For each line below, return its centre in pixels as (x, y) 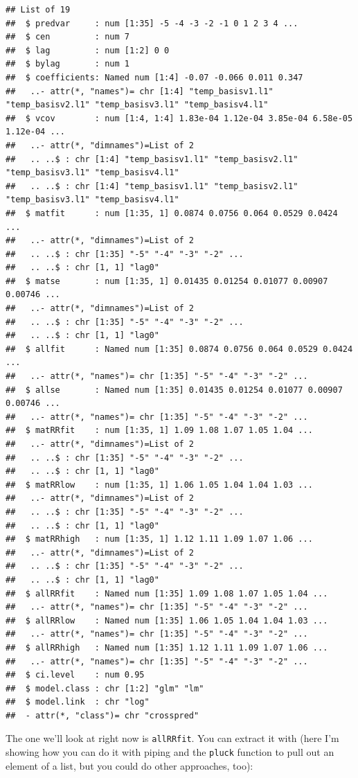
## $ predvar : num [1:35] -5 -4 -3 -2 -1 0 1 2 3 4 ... (152, 23)
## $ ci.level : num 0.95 (75, 675)
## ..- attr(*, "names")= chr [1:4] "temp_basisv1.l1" (140, 91)
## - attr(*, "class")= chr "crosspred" (102, 715)
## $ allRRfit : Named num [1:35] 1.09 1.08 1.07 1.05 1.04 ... (167, 593)
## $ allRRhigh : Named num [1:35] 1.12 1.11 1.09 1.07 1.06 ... (167, 647)
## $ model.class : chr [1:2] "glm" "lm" (105, 688)
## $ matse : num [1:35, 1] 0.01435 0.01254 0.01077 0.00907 (167, 281)
